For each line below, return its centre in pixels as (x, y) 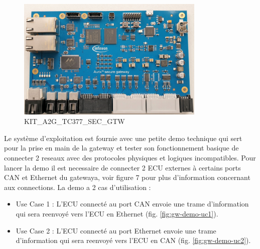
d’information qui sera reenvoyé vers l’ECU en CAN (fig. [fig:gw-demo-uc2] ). (133, 240)
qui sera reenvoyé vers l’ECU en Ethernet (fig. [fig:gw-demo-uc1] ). (117, 213)
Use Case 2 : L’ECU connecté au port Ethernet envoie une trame (116, 230)
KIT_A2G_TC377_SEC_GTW (75, 121)
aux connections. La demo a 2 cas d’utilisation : (78, 187)
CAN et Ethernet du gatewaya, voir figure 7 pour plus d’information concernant (127, 177)
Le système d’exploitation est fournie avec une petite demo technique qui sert (123, 138)
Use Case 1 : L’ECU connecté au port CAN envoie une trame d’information (132, 204)
